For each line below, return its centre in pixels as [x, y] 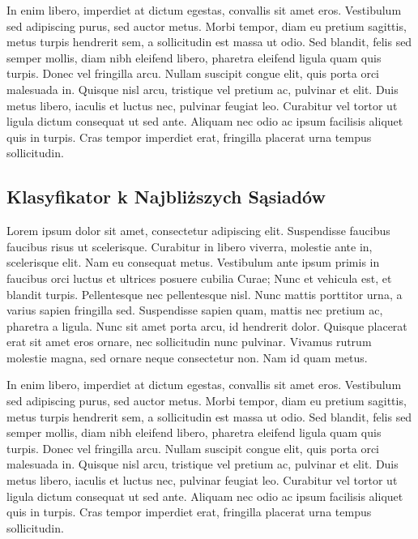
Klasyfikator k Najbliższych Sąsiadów [166, 197]
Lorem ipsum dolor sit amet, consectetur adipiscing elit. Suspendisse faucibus [198, 231]
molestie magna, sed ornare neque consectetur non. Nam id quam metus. [187, 357]
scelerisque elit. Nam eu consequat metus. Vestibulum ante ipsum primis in [193, 262]
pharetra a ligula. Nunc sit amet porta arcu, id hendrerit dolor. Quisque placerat [207, 325]
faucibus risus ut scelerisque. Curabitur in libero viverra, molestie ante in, [190, 246]
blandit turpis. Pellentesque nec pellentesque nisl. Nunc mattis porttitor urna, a [205, 294]
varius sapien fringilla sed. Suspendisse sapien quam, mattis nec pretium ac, [195, 310]
